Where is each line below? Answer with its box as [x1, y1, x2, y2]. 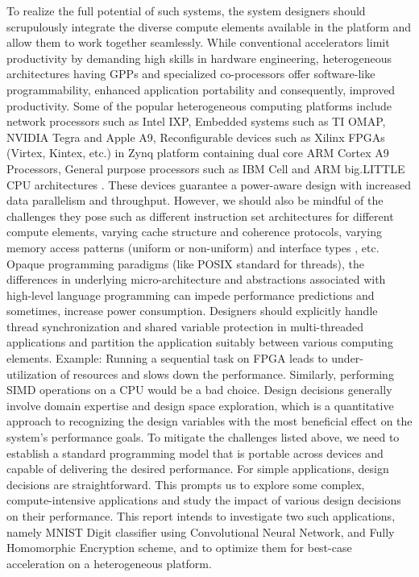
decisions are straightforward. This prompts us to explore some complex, [6, 475, 365, 492]
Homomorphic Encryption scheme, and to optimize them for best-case [6, 539, 352, 556]
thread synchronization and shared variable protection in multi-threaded [6, 318, 364, 334]
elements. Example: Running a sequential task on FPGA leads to [6, 350, 328, 367]
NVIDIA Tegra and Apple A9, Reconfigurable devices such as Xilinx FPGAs [6, 128, 385, 145]
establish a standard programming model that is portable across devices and [6, 444, 384, 461]
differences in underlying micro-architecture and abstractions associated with [6, 271, 386, 288]
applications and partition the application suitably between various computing [6, 334, 393, 351]
